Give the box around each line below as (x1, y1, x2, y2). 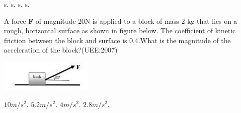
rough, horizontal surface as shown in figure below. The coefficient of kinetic (4, 25, 236, 36)
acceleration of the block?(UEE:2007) (4, 45, 118, 55)
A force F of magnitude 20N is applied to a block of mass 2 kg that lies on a (4, 15, 237, 26)
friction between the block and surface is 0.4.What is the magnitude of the (4, 35, 231, 45)
